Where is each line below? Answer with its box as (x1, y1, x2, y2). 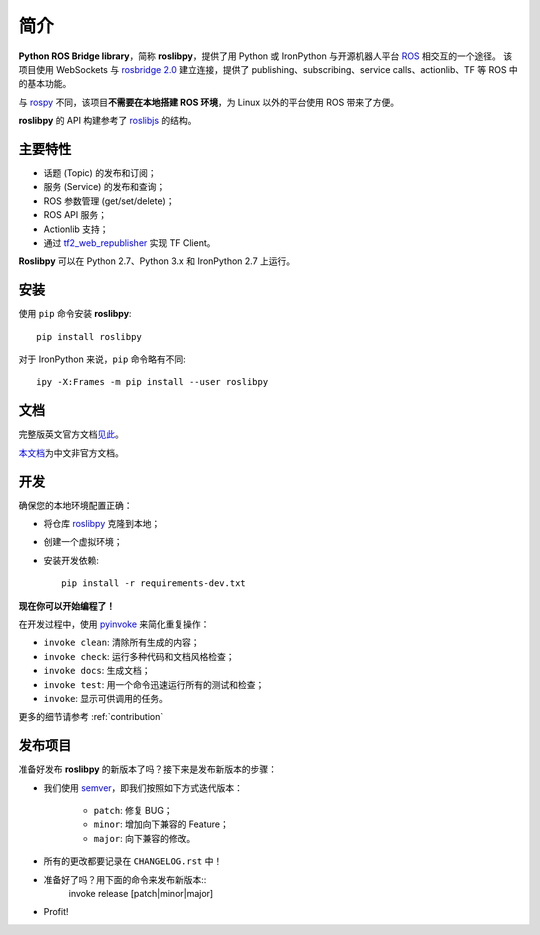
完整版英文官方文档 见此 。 (18, 428, 124, 440)
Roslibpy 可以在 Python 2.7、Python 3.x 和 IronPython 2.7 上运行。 (18, 255, 296, 267)
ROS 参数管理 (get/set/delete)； (43, 195, 175, 207)
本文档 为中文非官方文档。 (18, 446, 124, 459)
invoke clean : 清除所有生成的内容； (43, 636, 200, 649)
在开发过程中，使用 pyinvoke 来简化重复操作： (18, 618, 210, 630)
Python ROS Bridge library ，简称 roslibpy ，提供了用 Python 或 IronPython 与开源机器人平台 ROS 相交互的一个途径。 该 (18, 50, 513, 62)
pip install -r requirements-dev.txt (61, 578, 247, 589)
